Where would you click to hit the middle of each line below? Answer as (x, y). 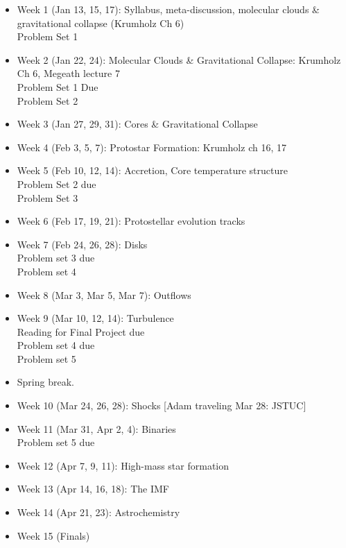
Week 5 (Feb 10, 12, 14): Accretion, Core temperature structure (152, 170)
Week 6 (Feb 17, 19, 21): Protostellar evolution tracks (131, 221)
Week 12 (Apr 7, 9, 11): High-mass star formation (123, 465)
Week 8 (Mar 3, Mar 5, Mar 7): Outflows (104, 294)
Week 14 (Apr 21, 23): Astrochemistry (98, 512)
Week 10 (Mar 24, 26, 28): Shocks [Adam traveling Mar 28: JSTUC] (162, 405)
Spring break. (45, 382)
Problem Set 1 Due (58, 86)
